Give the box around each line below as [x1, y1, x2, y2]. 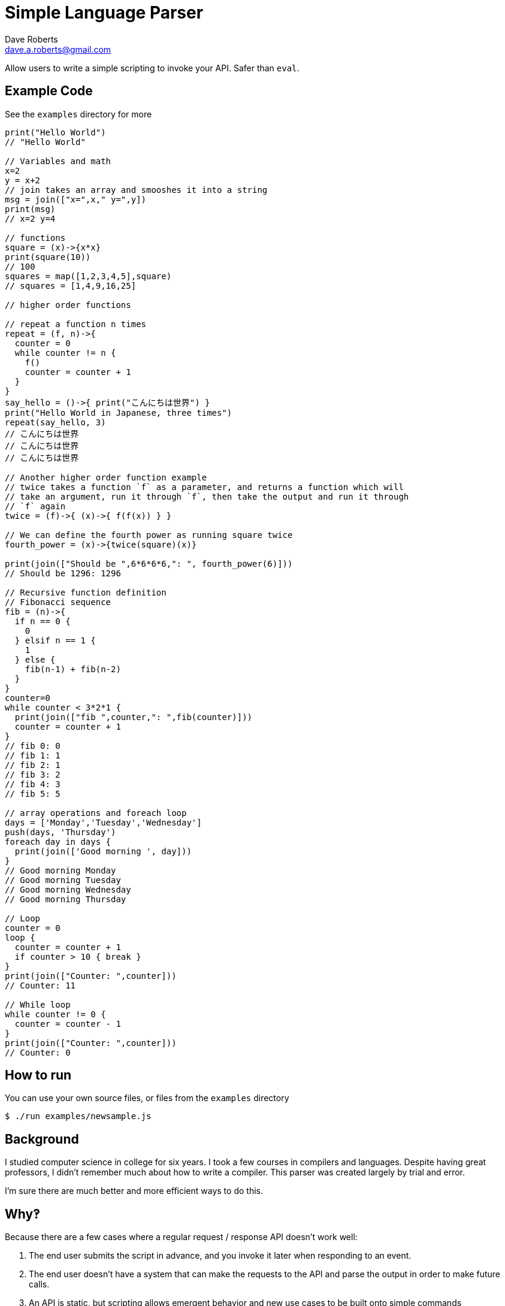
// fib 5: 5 [5, 788, 61, 799]
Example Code [5, 83, 93, 99]
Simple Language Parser [5, 2, 204, 23]
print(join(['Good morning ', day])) [14, 846, 192, 856]
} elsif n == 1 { [14, 635, 96, 645]
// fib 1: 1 [5, 750, 61, 760]
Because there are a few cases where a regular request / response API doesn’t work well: [5, 1232, 358, 1242]
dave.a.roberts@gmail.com [5, 44, 111, 55]
